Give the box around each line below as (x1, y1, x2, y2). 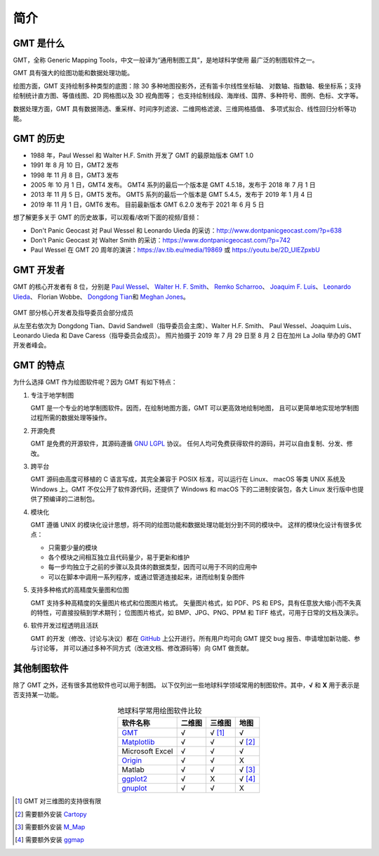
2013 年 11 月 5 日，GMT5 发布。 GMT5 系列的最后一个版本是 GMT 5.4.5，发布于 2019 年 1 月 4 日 (30, 190, 313, 199)
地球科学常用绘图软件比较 (117, 706, 203, 716)
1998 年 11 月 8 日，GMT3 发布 (30, 171, 119, 179)
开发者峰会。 (13, 341, 51, 349)
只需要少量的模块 (48, 543, 98, 552)
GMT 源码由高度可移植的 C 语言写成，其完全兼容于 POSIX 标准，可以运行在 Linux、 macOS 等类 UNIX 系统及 (30, 475, 346, 484)
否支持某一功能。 (13, 691, 62, 699)
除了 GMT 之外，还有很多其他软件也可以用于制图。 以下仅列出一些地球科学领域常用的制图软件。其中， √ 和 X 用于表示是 (13, 681, 360, 689)
